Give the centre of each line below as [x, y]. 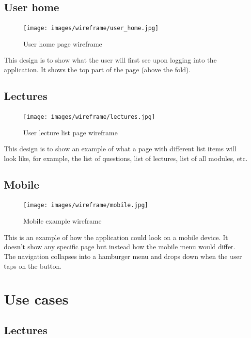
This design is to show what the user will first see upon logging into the [110, 60]
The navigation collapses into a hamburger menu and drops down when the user [123, 256]
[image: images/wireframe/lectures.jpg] [89, 117]
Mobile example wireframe [63, 221]
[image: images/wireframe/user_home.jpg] [91, 28]
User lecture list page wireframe [71, 132]
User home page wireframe [63, 43]
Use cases [36, 299]
